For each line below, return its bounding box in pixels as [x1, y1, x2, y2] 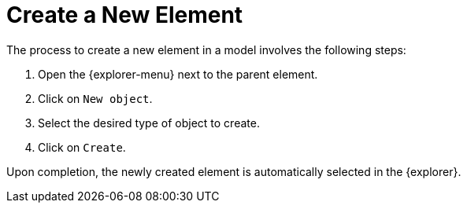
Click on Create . [38, 140, 126, 154]
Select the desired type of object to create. [38, 115, 260, 130]
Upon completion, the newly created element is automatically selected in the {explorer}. [6, 164, 461, 178]
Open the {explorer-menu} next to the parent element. [38, 67, 318, 81]
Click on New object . [38, 91, 153, 105]
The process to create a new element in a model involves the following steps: [6, 42, 406, 57]
